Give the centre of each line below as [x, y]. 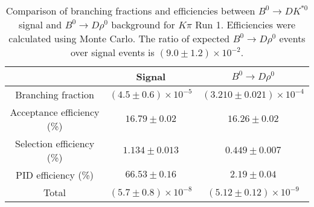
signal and [40, 24]
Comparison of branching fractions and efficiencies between [130, 11]
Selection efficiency [55, 143]
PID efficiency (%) [55, 175]
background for [143, 24]
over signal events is [112, 52]
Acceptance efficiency [55, 112]
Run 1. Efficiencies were [245, 24]
